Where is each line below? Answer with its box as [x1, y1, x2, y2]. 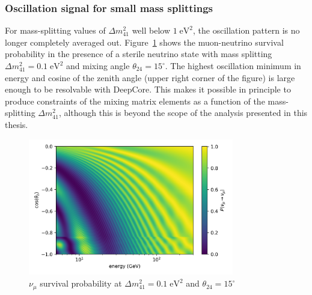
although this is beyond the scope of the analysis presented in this [64, 106, 308, 119]
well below [132, 24, 171, 37]
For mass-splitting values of [5, 24, 106, 37]
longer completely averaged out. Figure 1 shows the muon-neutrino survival [5, 35, 284, 48]
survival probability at [40, 277, 122, 290]
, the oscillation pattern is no [192, 24, 300, 37]
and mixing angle [66, 59, 130, 71]
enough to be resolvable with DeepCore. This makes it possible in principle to [5, 83, 291, 96]
